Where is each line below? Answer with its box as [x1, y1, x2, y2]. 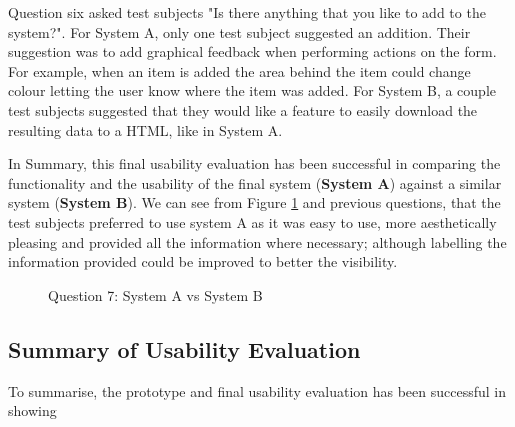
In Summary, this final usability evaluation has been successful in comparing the [8, 153, 501, 174]
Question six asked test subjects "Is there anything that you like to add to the [8, 2, 486, 22]
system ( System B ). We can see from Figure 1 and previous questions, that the [8, 192, 501, 213]
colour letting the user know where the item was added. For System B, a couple [8, 80, 497, 101]
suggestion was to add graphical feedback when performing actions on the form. [8, 41, 497, 62]
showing [8, 400, 57, 421]
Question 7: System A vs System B [48, 284, 263, 305]
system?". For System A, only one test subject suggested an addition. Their [8, 21, 471, 42]
